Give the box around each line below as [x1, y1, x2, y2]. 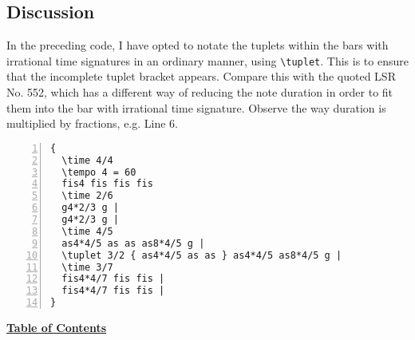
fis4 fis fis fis [61, 178, 153, 190]
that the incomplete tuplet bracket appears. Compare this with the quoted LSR [6, 68, 396, 85]
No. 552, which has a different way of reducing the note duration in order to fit [6, 84, 393, 101]
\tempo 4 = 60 [61, 166, 136, 178]
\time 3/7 [61, 261, 113, 273]
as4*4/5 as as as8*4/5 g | [61, 237, 205, 249]
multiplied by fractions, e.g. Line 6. [6, 115, 178, 132]
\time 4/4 [61, 154, 113, 166]
